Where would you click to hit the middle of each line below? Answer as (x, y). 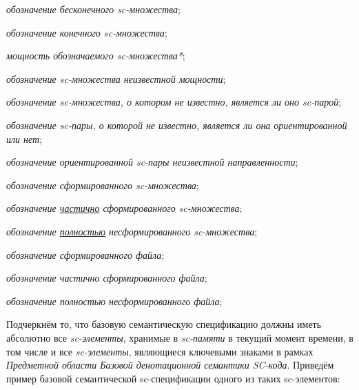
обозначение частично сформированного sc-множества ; (124, 208)
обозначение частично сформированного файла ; (107, 278)
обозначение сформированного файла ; (85, 254)
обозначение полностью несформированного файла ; (114, 301)
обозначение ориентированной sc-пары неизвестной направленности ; (152, 162)
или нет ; (24, 138)
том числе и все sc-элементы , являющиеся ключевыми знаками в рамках (160, 351)
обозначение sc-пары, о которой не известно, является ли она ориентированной (177, 125)
